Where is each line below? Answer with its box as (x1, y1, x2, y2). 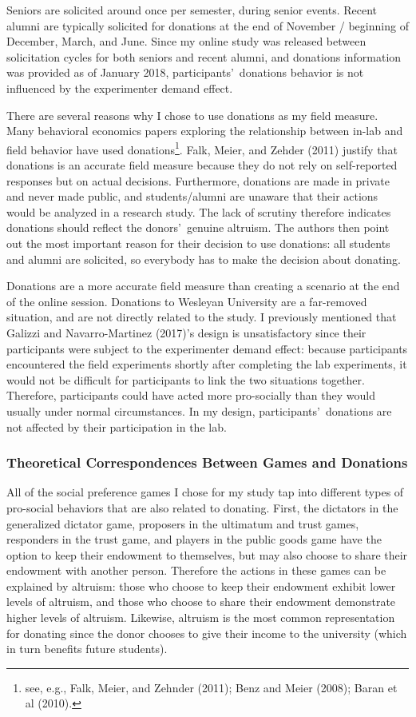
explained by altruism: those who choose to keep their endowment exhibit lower (6, 577, 396, 594)
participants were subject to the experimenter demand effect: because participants (6, 340, 408, 357)
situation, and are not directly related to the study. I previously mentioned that (6, 309, 397, 325)
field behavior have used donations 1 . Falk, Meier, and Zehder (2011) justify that (6, 138, 398, 157)
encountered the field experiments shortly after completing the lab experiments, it (6, 356, 407, 372)
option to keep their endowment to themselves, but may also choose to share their (6, 546, 408, 563)
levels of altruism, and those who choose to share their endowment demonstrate (6, 593, 396, 610)
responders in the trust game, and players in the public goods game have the (6, 531, 382, 548)
